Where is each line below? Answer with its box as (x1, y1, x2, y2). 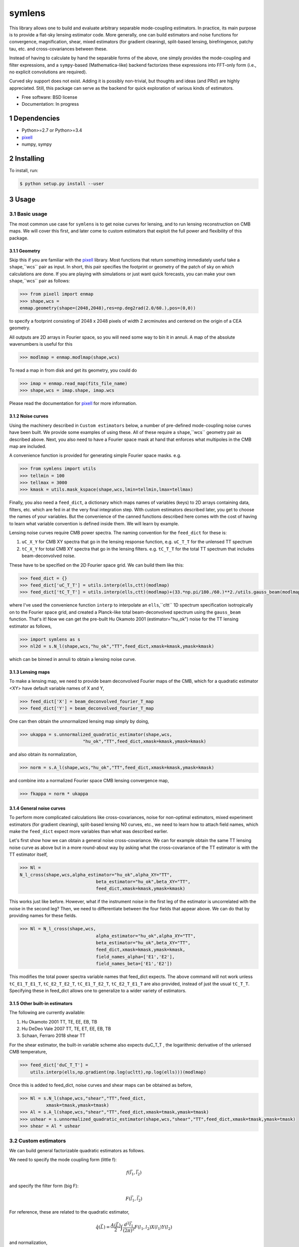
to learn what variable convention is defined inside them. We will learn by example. (9, 520, 179, 526)
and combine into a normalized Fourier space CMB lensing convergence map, (9, 778, 169, 784)
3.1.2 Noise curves (9, 413, 48, 419)
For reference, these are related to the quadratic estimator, (9, 1209, 130, 1215)
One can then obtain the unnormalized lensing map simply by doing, (9, 718, 149, 724)
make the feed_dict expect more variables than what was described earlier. (9, 829, 168, 834)
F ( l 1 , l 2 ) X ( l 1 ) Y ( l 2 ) (134, 1224, 172, 1231)
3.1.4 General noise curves (9, 805, 66, 811)
